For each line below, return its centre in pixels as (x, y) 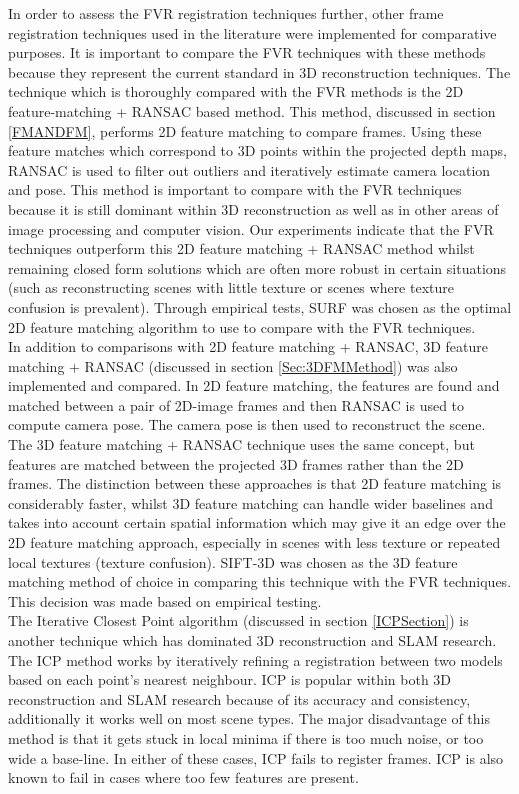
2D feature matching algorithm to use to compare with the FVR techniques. (242, 326)
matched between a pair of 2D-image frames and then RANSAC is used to (236, 404)
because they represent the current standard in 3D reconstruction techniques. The (259, 71)
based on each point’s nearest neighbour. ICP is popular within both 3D (230, 679)
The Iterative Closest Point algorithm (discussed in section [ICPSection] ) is (238, 620)
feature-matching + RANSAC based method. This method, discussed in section (252, 110)
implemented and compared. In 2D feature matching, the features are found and (254, 385)
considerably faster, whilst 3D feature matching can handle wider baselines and (250, 502)
